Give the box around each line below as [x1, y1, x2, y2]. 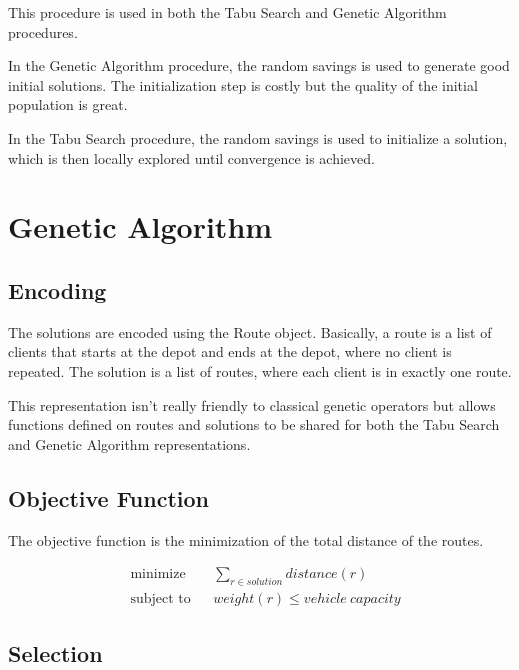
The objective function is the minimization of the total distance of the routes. [8, 529, 484, 550]
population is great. [8, 94, 128, 115]
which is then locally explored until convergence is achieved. [8, 147, 375, 168]
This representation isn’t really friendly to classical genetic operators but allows [8, 394, 496, 415]
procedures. [8, 21, 78, 42]
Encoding [8, 274, 107, 305]
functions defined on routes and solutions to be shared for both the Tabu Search [8, 414, 500, 435]
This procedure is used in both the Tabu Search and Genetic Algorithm [8, 2, 447, 22]
